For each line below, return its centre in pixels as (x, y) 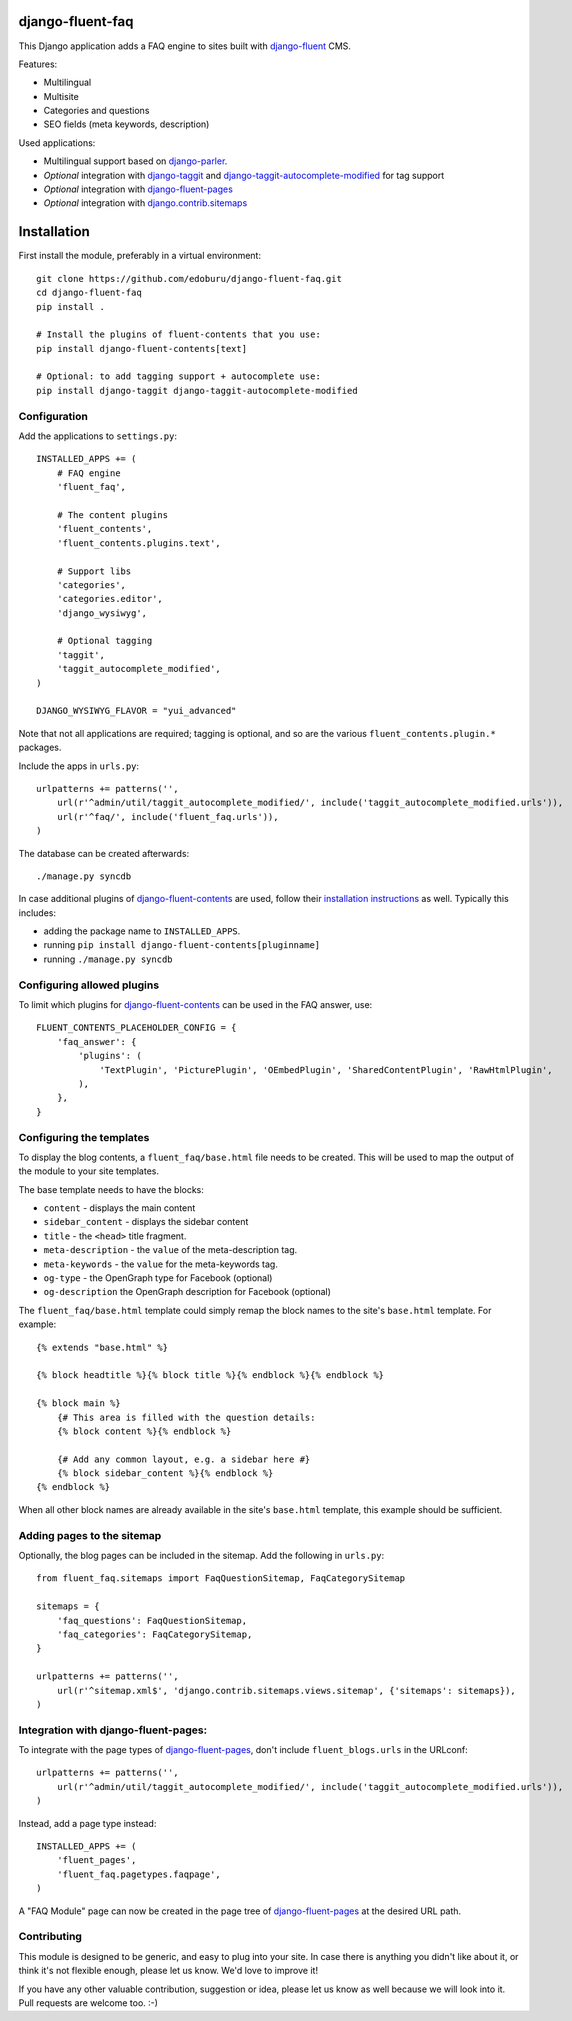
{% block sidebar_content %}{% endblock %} (165, 1473)
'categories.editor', (110, 599)
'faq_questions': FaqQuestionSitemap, (152, 1620)
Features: (38, 64)
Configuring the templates (84, 1137)
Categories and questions (96, 111)
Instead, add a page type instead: (87, 1823)
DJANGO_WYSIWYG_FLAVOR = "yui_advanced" (136, 711)
